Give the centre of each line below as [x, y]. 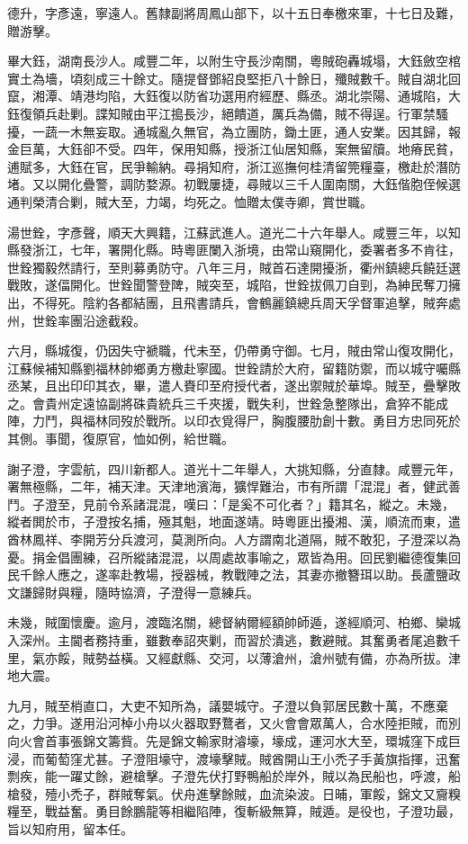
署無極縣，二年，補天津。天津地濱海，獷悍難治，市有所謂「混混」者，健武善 [234, 486]
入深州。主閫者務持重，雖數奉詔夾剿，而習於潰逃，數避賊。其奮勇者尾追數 [228, 640]
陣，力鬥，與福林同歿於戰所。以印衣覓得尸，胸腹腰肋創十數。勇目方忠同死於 [234, 421]
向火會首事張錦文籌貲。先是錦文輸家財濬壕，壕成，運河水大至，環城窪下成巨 [234, 740]
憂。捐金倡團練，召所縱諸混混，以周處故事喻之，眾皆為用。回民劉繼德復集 [228, 557]
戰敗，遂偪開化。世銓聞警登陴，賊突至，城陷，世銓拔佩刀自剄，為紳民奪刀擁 [234, 285]
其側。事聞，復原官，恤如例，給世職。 [121, 439]
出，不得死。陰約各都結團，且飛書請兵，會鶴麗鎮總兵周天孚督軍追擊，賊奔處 [234, 302]
